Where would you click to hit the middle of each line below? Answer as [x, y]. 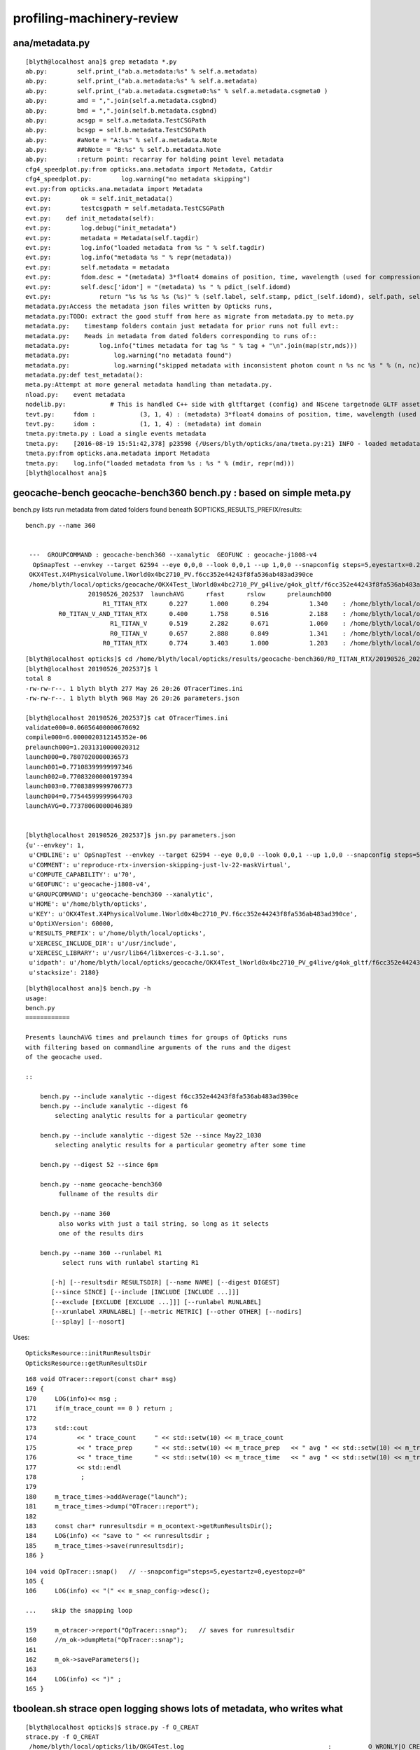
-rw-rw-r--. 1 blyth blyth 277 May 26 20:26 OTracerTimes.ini [134, 688]
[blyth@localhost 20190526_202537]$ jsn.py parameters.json [131, 835]
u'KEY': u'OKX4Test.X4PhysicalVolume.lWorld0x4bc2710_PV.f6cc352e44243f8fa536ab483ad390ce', [193, 914]
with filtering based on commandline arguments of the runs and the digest [158, 1047]
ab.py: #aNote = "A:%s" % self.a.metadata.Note [121, 140]
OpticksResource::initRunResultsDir [88, 1353]
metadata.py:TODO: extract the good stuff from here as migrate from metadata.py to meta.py [190, 316]
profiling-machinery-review [96, 18]
